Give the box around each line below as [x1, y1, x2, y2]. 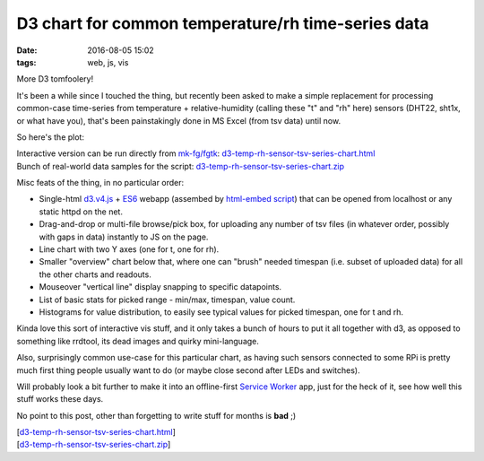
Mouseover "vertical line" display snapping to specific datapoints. [39, 282, 282, 292]
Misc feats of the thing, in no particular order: [16, 178, 185, 188]
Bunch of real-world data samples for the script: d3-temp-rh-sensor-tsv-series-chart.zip [16, 161, 345, 171]
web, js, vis [87, 57, 129, 67]
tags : [16, 57, 37, 67]
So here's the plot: [16, 131, 85, 143]
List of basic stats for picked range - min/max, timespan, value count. [39, 294, 296, 305]
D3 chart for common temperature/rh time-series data [16, 13, 429, 33]
